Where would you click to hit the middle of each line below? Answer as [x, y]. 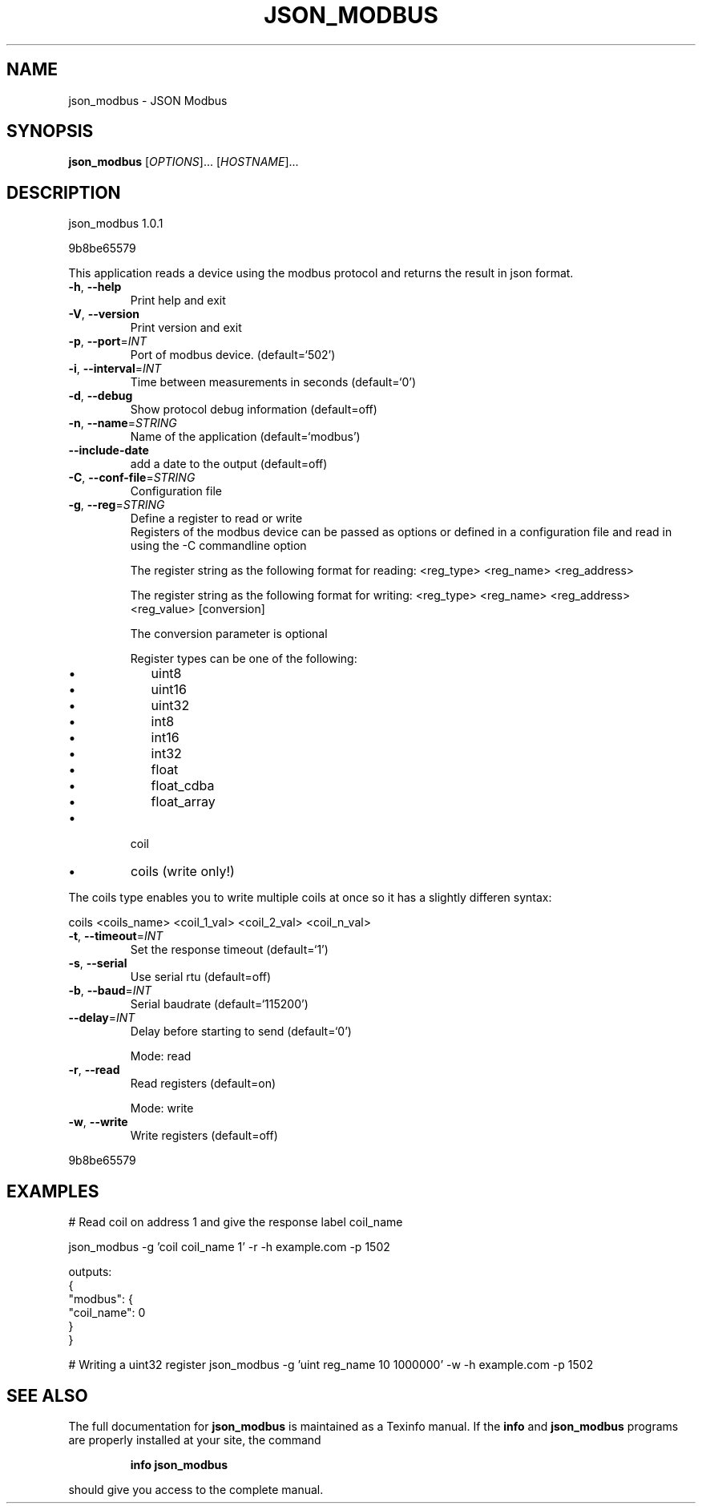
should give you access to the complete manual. [196, 1489]
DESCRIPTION [64, 192]
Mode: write [162, 1108]
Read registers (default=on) [203, 1084]
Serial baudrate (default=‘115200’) [219, 1004]
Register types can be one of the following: [244, 659]
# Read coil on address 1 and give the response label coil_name [236, 1222]
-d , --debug [101, 396]
